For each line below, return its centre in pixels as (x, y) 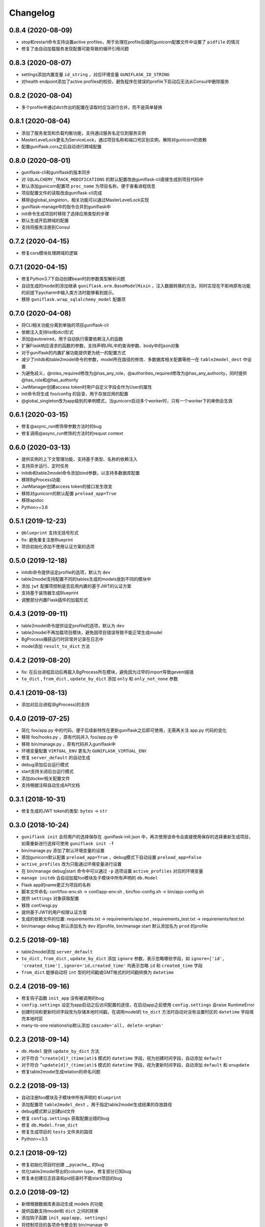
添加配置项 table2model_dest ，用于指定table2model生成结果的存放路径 (97, 1104)
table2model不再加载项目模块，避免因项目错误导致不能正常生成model (92, 632)
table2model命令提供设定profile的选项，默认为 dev (73, 625)
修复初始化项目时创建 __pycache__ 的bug (63, 1164)
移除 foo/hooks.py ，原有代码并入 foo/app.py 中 (70, 737)
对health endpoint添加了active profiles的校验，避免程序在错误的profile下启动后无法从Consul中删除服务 (125, 81)
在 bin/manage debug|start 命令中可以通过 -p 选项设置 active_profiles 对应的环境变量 (112, 871)
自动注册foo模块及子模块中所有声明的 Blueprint (71, 1097)
